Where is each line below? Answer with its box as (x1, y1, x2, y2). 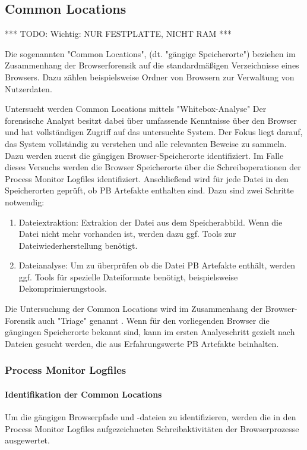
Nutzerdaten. (5, 82, 52, 95)
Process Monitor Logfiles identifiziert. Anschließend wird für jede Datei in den (5, 172, 289, 185)
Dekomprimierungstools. (18, 282, 107, 295)
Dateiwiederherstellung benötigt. (18, 239, 138, 251)
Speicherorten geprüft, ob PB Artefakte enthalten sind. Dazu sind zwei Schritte (5, 184, 294, 196)
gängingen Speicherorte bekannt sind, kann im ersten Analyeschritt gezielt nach (5, 326, 295, 338)
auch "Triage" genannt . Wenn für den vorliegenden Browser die (37, 314, 270, 326)
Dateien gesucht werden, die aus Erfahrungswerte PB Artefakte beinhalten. (5, 337, 279, 349)
